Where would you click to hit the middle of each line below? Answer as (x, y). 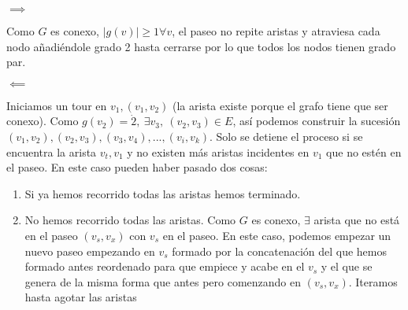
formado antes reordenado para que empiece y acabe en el (165, 266)
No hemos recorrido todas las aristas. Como (130, 220)
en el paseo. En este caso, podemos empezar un (277, 235)
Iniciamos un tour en (57, 105)
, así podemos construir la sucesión (317, 121)
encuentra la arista (52, 151)
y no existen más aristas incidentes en (218, 151)
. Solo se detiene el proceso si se (286, 136)
